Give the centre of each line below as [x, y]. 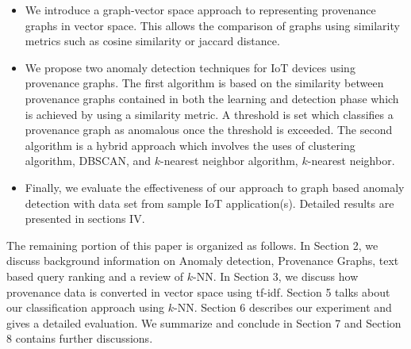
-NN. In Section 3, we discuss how [276, 276]
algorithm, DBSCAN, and [88, 161]
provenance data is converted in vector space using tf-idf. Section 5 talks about [198, 291]
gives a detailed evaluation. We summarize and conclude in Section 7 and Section [204, 322]
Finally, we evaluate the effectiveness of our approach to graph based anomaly [215, 187]
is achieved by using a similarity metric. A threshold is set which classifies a [209, 114]
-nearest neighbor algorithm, [229, 161]
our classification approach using [86, 307]
